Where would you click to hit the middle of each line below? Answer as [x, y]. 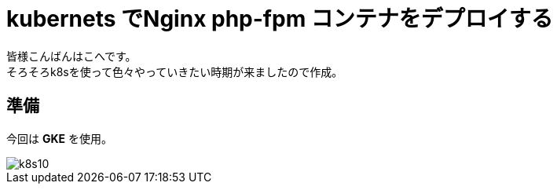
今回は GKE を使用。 [59, 138]
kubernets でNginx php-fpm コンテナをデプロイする [280, 19]
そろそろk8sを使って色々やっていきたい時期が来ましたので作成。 [175, 71]
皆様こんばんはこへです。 [71, 56]
